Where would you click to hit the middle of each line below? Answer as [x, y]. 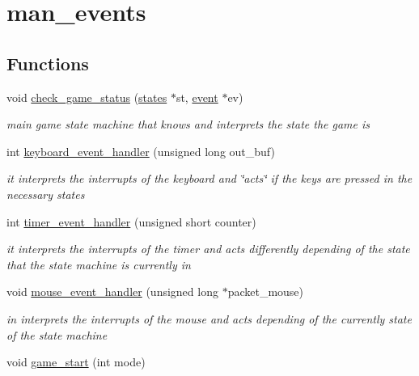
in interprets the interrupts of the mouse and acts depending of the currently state [209, 318]
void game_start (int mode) [76, 362]
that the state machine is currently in [99, 264]
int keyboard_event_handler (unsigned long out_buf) [141, 151]
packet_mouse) [266, 292]
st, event [197, 97]
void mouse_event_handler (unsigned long [112, 292]
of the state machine [57, 334]
